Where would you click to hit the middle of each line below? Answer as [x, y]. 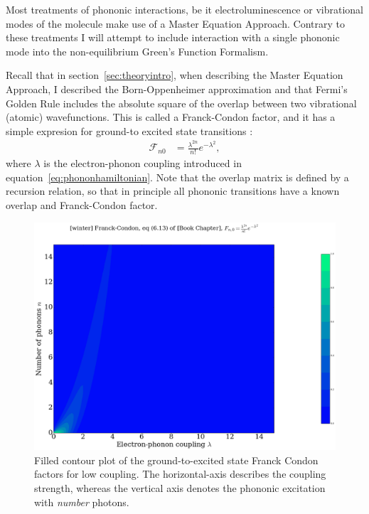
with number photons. [82, 502]
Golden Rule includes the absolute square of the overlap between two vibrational [181, 103]
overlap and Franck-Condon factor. [82, 205]
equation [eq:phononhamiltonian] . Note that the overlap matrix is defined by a [177, 177]
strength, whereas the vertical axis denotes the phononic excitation [180, 487]
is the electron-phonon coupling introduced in [143, 163]
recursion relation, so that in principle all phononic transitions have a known [173, 191]
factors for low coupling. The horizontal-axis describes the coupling [180, 474]
